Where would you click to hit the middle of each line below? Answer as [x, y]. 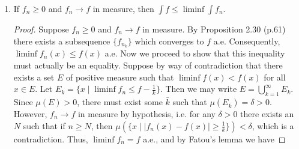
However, [30, 114]
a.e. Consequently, [247, 41]
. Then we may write [198, 89]
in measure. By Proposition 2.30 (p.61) [214, 29]
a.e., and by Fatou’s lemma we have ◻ [214, 138]
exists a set [34, 77]
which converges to [169, 41]
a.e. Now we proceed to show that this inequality [195, 53]
